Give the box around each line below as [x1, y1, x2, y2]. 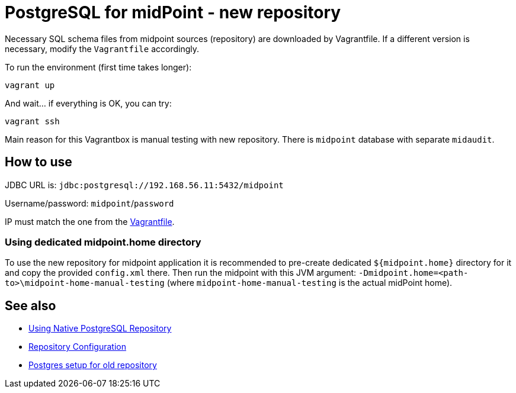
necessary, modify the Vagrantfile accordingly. [5, 43, 200, 54]
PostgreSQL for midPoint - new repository [5, 2, 341, 22]
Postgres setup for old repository [28, 360, 157, 371]
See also [5, 298, 56, 313]
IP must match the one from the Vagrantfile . [5, 216, 175, 227]
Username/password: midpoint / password [5, 198, 174, 208]
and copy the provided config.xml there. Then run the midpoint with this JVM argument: [5, 268, 357, 278]
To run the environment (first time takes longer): [5, 62, 192, 72]
